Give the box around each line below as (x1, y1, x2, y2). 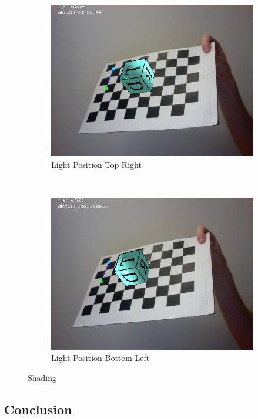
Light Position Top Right (51, 158, 142, 170)
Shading (28, 371, 57, 383)
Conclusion (4, 400, 72, 418)
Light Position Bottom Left (51, 352, 150, 364)
